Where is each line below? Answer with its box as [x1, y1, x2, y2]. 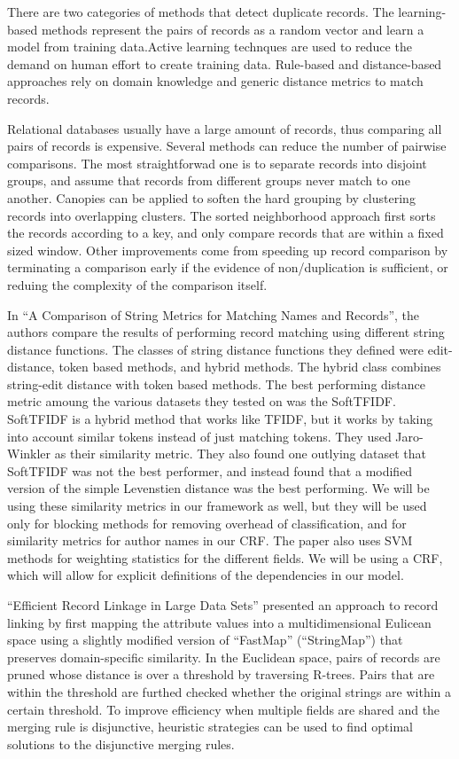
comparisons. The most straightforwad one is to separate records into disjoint [7, 153, 427, 172]
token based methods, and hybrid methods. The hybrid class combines [58, 357, 441, 376]
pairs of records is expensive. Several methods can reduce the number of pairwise [7, 137, 447, 155]
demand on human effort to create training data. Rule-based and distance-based [7, 54, 442, 73]
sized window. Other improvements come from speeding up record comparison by [7, 240, 448, 259]
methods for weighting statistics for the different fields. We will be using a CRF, [7, 548, 443, 567]
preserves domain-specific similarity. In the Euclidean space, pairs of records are [7, 647, 440, 666]
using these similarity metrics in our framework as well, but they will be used [7, 497, 427, 515]
